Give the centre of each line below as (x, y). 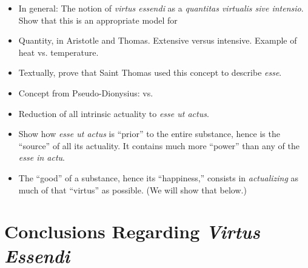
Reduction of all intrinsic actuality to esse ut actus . (114, 113)
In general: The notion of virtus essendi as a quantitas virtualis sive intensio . (161, 8)
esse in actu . (42, 157)
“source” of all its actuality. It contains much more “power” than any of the (159, 145)
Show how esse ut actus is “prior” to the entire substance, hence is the (149, 134)
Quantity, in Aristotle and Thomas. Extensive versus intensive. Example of (158, 40)
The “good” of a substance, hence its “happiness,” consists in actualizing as (159, 177)
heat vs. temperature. (59, 52)
